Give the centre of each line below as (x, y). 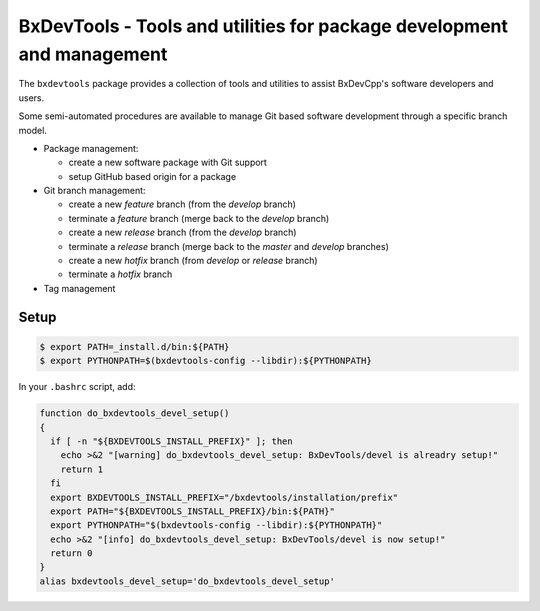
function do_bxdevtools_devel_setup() (134, 413)
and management (93, 54)
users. (31, 97)
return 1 (82, 469)
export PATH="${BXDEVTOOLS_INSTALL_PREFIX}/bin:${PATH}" (192, 511)
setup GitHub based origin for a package (152, 176)
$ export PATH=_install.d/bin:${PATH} (134, 346)
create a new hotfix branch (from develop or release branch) (193, 261)
